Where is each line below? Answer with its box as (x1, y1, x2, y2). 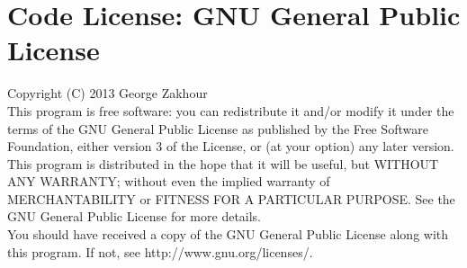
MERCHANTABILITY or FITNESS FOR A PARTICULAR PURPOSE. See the (7, 189, 455, 208)
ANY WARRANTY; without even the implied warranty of (7, 172, 330, 191)
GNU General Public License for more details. (7, 207, 262, 226)
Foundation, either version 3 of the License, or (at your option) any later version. (7, 137, 454, 156)
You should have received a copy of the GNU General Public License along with (7, 225, 449, 244)
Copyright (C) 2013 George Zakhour (7, 84, 208, 103)
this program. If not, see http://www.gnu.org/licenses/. (7, 242, 313, 261)
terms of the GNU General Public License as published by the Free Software (7, 119, 428, 138)
